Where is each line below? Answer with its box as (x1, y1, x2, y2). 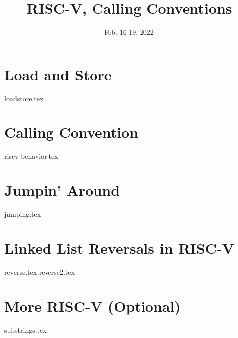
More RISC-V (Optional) (4, 295, 181, 316)
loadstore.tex (4, 93, 44, 103)
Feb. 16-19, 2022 (104, 27, 154, 37)
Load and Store (4, 64, 112, 84)
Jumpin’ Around (4, 180, 120, 200)
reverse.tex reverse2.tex (4, 266, 75, 277)
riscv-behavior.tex (4, 151, 58, 161)
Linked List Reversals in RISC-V (4, 237, 234, 258)
